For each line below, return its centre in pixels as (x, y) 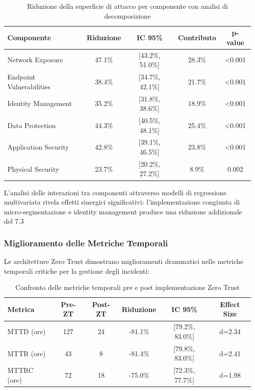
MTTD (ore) (27, 331)
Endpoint (22, 77)
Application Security (38, 147)
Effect (230, 304)
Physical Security (33, 169)
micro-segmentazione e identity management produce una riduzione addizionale (123, 211)
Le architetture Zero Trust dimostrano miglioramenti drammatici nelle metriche (124, 261)
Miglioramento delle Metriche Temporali (86, 243)
